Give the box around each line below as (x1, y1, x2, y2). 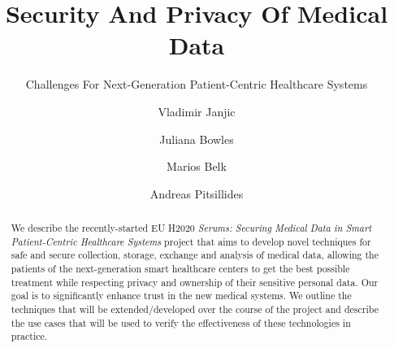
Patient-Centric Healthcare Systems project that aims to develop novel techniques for (11, 234, 371, 248)
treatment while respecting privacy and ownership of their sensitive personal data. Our (11, 275, 379, 289)
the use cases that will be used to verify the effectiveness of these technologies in (11, 315, 351, 329)
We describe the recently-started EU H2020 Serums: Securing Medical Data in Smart (11, 221, 372, 235)
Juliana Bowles (159, 130, 234, 147)
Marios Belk (167, 158, 227, 175)
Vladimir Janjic (158, 102, 236, 120)
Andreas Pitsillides (149, 185, 244, 202)
